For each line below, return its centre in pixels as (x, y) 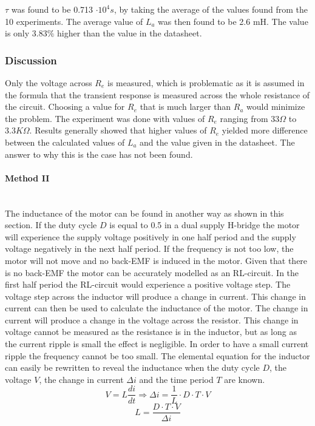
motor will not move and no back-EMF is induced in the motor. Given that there (156, 260)
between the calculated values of (65, 142)
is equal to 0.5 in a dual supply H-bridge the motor (205, 225)
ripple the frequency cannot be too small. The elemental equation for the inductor (157, 355)
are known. (245, 379)
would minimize (276, 106)
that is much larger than (185, 106)
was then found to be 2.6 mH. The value (233, 21)
